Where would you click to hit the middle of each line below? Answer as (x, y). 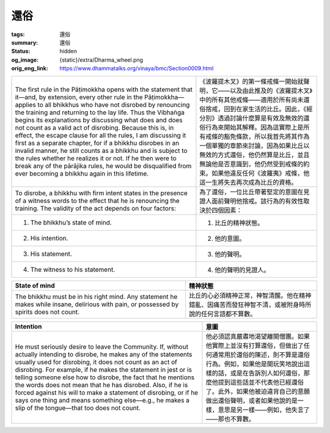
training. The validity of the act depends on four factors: (96, 208)
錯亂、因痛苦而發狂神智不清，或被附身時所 (250, 305)
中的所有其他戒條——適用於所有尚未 (251, 100)
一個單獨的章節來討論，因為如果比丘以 (255, 146)
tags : (18, 34)
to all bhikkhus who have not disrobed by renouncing (114, 105)
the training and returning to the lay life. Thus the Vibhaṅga (100, 112)
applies (25, 105)
